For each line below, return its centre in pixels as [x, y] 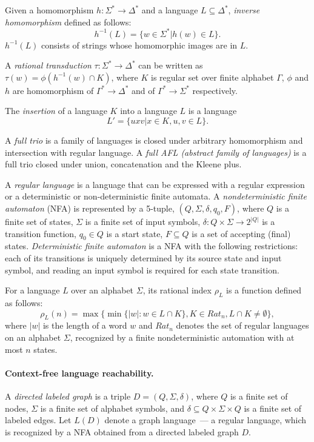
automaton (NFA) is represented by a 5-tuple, [90, 208]
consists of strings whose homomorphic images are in [139, 45]
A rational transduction [48, 65]
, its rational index [177, 290]
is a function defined [264, 290]
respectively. [215, 90]
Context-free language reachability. [79, 373]
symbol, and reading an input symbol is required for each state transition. [142, 270]
